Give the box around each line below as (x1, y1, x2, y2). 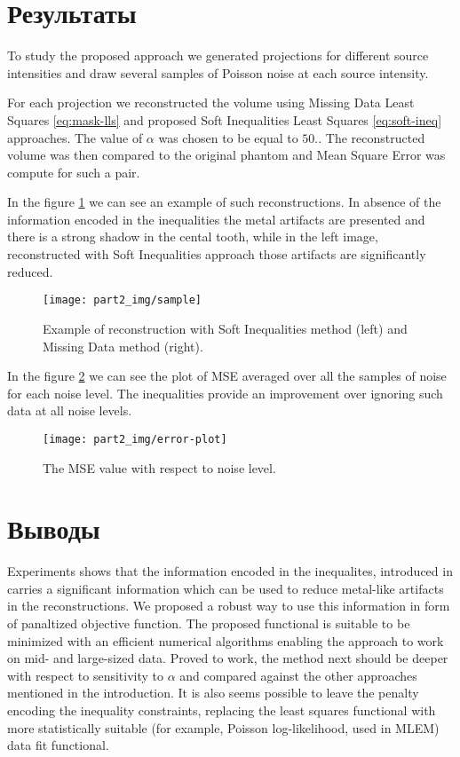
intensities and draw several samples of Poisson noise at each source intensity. (7, 63, 429, 82)
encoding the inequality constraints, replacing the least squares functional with (7, 701, 436, 719)
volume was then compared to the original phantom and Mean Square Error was (7, 146, 446, 164)
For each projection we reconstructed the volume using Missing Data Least (7, 93, 415, 112)
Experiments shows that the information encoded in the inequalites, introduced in (7, 562, 453, 580)
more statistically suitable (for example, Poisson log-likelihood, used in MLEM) (7, 718, 440, 737)
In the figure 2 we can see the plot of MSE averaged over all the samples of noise (7, 367, 447, 385)
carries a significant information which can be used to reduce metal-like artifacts (7, 579, 444, 597)
